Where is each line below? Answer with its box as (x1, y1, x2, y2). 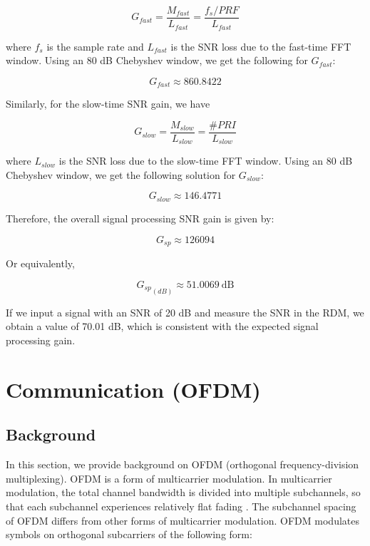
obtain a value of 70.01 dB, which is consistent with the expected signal (6, 319, 319, 334)
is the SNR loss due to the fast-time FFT (170, 38, 351, 53)
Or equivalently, (6, 255, 75, 270)
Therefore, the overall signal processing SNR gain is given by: (6, 210, 274, 225)
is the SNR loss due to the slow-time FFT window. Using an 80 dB (58, 153, 353, 168)
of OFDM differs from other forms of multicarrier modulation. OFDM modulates (6, 512, 359, 527)
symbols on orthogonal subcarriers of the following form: (6, 527, 252, 542)
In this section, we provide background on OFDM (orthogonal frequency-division (6, 457, 359, 472)
